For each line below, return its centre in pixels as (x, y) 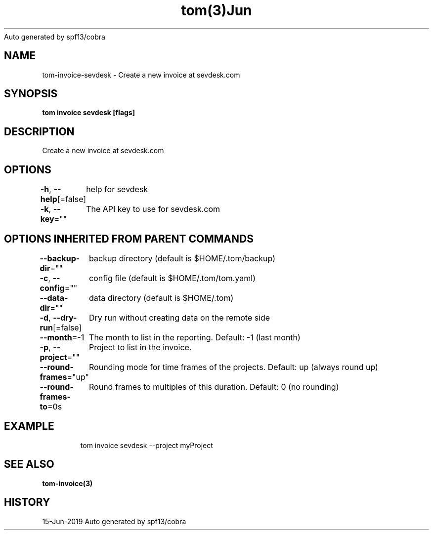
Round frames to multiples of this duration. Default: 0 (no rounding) (214, 387)
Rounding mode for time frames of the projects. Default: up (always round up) (234, 367)
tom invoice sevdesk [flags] (88, 113)
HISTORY (27, 502)
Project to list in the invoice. (140, 347)
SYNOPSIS (31, 94)
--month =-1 (62, 337)
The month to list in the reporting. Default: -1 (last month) (195, 337)
